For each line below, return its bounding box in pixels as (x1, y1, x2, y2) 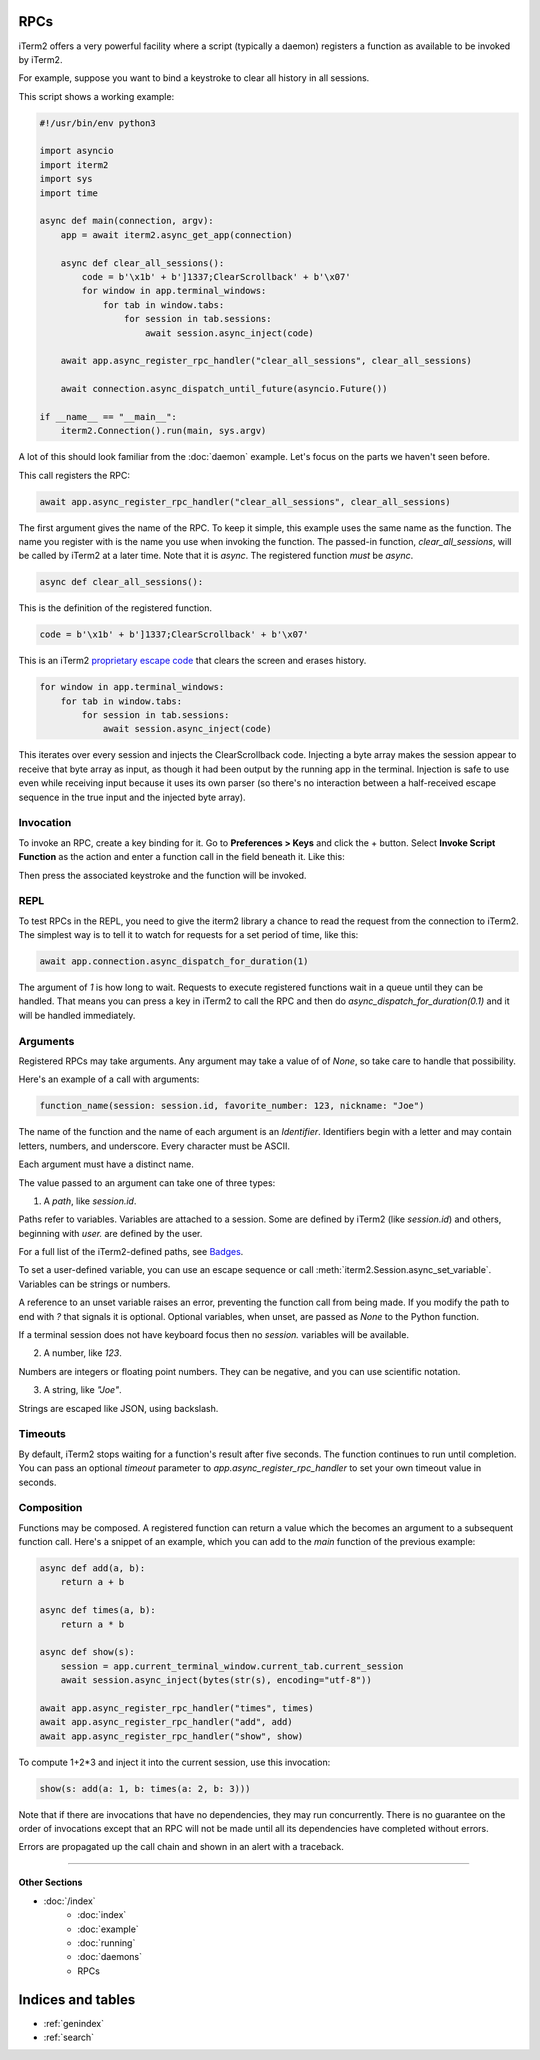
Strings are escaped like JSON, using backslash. (18, 1402, 219, 1414)
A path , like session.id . (43, 1195, 137, 1207)
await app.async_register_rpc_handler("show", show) (39, 1730, 304, 1742)
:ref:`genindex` (43, 2017, 105, 2029)
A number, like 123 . (43, 1347, 122, 1359)
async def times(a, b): (39, 1605, 157, 1616)
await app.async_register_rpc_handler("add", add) (39, 1716, 294, 1728)
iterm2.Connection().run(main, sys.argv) (60, 425, 267, 437)
